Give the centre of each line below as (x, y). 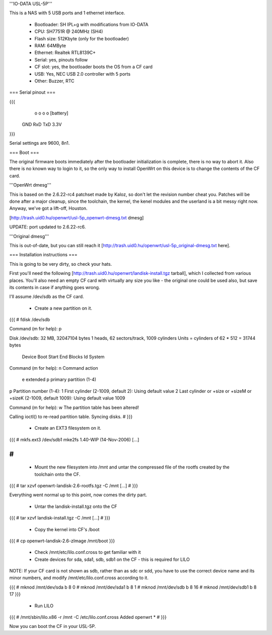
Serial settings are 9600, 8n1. (40, 143)
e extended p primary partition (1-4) (59, 380)
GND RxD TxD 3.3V (42, 125)
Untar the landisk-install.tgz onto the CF (76, 506)
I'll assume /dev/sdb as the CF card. (47, 297)
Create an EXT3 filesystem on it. (68, 428)
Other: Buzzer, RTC (55, 81)
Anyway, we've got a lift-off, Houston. (48, 208)
